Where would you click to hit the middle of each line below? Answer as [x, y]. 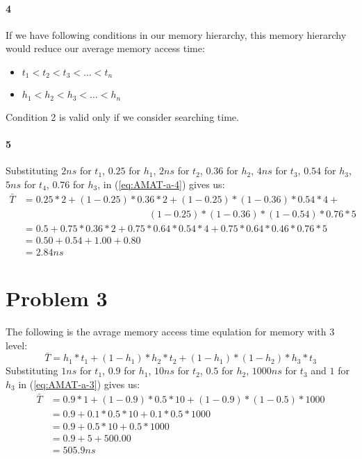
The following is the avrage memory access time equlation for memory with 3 [170, 331]
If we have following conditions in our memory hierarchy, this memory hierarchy [176, 34]
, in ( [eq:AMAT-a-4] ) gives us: [161, 184]
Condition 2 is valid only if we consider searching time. [122, 116]
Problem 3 [57, 298]
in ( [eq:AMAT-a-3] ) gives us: [79, 384]
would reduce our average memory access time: [105, 48]
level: [17, 345]
